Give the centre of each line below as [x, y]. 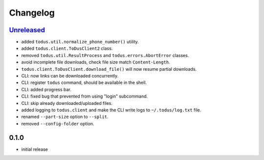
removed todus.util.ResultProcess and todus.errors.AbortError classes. [105, 55]
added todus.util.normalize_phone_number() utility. [80, 42]
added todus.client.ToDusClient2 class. [67, 48]
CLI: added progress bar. [46, 89]
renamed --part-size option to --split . [65, 117]
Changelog [32, 13]
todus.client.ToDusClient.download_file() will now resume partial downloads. [109, 69]
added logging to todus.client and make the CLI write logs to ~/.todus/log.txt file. [111, 110]
